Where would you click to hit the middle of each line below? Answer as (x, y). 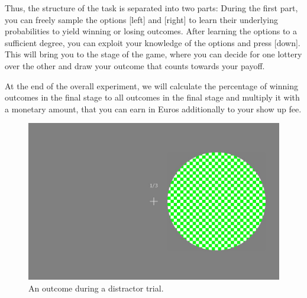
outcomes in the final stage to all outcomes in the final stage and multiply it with (152, 97)
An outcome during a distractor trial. (96, 288)
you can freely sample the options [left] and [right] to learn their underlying (142, 19)
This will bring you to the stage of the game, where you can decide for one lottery (153, 54)
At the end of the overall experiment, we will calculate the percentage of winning (151, 85)
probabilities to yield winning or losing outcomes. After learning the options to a (151, 31)
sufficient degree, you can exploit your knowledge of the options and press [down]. (153, 42)
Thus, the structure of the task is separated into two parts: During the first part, (151, 8)
